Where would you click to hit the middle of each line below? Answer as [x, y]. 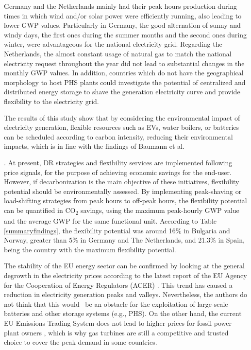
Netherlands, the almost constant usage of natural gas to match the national [118, 53]
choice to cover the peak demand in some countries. [81, 342]
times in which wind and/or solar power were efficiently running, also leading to [123, 15]
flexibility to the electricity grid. [51, 101]
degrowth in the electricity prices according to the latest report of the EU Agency [125, 275]
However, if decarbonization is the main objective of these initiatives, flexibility [122, 182]
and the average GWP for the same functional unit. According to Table [110, 221]
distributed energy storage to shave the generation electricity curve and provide [122, 92]
